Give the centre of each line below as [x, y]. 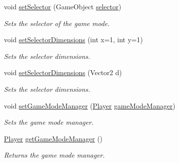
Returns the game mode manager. [54, 155]
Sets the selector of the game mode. [57, 23]
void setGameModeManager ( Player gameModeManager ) [90, 105]
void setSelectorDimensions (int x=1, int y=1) [74, 40]
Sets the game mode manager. [49, 122]
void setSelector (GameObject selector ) [63, 6]
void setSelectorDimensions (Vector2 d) [63, 72]
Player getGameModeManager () [53, 138]
